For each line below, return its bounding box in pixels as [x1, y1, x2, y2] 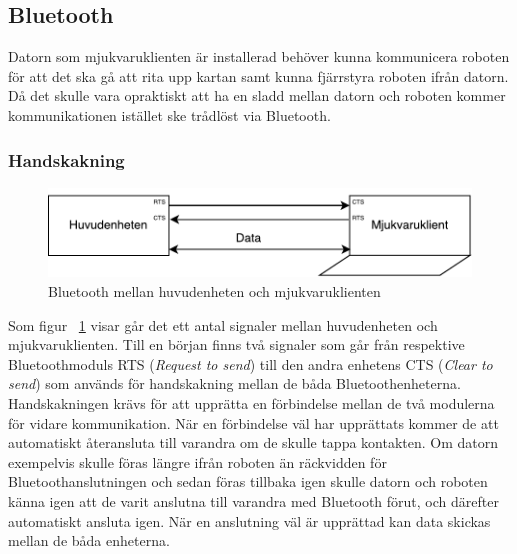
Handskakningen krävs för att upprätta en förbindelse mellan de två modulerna [8, 392, 495, 413]
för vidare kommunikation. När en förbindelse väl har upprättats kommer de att [8, 412, 499, 433]
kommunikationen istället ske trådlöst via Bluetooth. [8, 104, 331, 125]
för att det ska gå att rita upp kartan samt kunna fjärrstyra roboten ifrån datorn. [8, 65, 509, 86]
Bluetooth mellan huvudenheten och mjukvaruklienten [48, 281, 381, 301]
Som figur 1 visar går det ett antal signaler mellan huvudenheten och [8, 314, 438, 335]
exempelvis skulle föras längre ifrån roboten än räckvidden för [8, 451, 387, 472]
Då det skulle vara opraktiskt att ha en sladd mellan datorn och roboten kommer [8, 85, 506, 106]
